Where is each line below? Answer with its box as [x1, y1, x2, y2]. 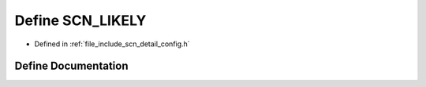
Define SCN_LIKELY [14, 12, 147, 29]
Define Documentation [14, 60, 129, 73]
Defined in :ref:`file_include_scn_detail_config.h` [34, 39, 190, 49]
